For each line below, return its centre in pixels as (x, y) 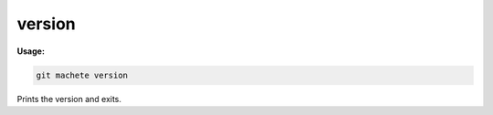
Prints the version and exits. (69, 99)
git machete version (82, 75)
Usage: (31, 51)
